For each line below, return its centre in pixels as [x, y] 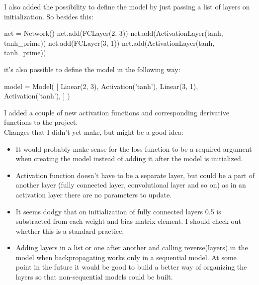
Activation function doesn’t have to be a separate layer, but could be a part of [135, 175]
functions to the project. [41, 122]
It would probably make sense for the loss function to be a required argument [134, 148]
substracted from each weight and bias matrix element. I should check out [128, 221]
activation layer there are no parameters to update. [94, 194]
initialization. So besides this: [49, 16]
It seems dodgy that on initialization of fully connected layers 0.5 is [118, 211]
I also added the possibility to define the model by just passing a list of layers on [127, 6]
